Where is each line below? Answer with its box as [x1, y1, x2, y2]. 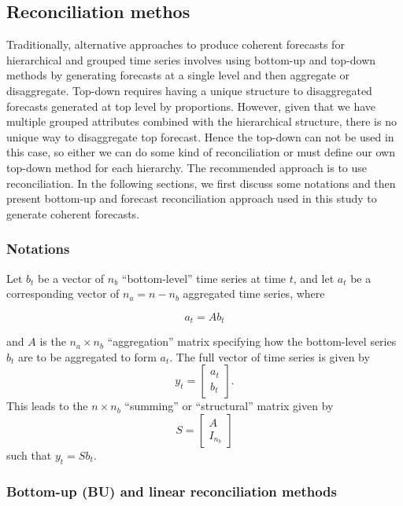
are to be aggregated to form [18, 348, 157, 365]
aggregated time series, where [183, 285, 325, 302]
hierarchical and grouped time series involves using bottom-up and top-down [6, 51, 376, 68]
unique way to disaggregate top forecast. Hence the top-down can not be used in [6, 128, 394, 145]
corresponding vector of [6, 285, 120, 302]
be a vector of [38, 269, 105, 286]
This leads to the [6, 398, 88, 414]
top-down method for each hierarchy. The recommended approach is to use [6, 159, 368, 175]
